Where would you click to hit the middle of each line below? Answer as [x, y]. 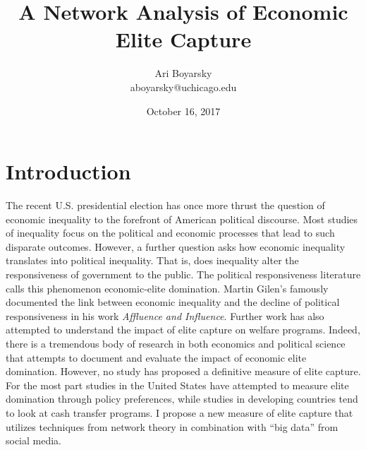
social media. [34, 440]
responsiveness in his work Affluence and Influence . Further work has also [165, 315]
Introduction [68, 171]
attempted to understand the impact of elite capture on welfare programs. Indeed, [183, 330]
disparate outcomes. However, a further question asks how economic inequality [176, 246]
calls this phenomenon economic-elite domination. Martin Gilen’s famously [167, 288]
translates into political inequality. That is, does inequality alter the [152, 260]
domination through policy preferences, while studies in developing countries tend [182, 399]
